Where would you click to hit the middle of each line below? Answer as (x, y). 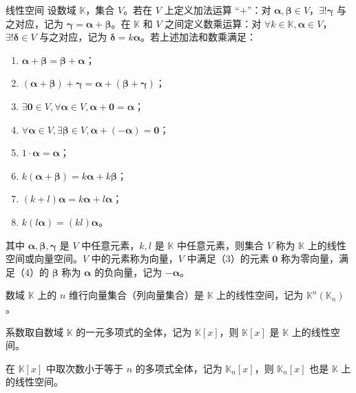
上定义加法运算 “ (202, 10)
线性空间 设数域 (41, 10)
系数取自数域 (34, 331)
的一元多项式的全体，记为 (134, 331)
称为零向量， (310, 258)
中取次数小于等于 (84, 368)
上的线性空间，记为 (260, 295)
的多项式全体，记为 (179, 368)
